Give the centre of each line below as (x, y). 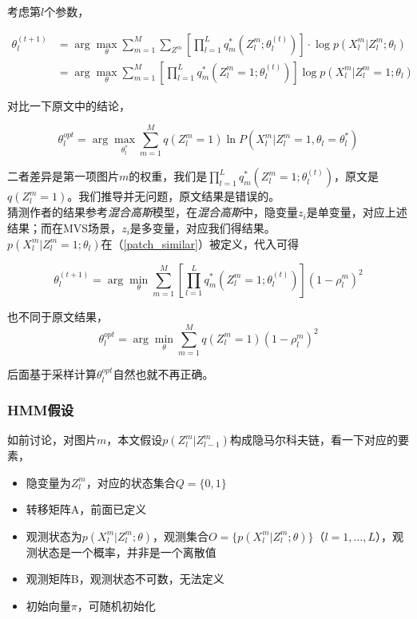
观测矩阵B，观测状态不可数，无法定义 (125, 579)
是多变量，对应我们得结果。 (203, 227)
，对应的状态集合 (131, 482)
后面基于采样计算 (52, 374)
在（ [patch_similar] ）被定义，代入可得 (200, 243)
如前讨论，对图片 (52, 440)
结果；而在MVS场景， (65, 227)
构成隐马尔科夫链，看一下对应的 (314, 440)
